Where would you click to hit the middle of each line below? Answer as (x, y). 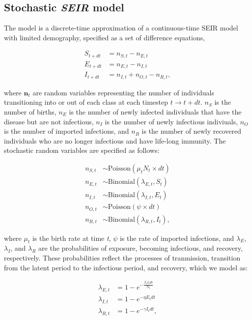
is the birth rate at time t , (71, 238)
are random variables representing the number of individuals (123, 92)
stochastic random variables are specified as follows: (82, 150)
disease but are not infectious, (49, 121)
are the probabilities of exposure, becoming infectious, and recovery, (140, 248)
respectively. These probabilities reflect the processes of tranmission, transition (122, 258)
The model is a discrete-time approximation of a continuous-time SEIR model (121, 28)
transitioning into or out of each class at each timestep (86, 102)
